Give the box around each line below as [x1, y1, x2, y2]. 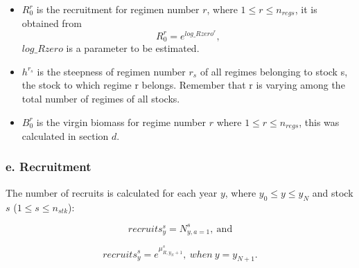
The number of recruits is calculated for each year [6, 185, 218, 199]
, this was [299, 114, 340, 129]
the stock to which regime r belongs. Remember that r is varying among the [21, 78, 345, 92]
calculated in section [21, 128, 109, 143]
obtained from [21, 16, 82, 30]
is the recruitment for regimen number [36, 2, 200, 16]
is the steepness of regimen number [37, 64, 186, 78]
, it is [295, 2, 317, 16]
